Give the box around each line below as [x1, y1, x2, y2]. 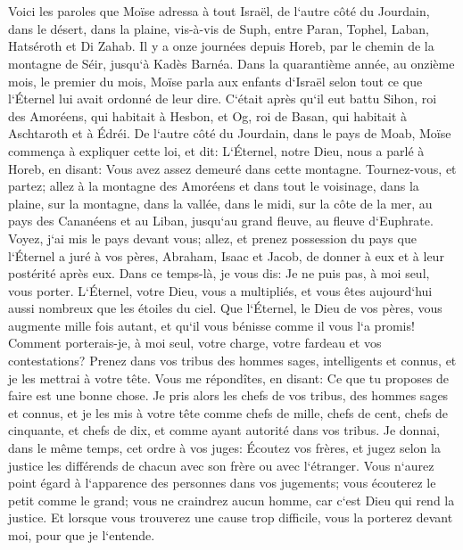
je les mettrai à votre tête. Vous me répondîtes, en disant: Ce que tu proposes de [8, 368, 450, 387]
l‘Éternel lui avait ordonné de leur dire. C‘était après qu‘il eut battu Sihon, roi [8, 89, 437, 108]
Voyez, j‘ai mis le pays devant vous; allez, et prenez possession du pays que [8, 228, 417, 247]
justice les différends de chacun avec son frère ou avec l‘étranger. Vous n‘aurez [8, 456, 434, 474]
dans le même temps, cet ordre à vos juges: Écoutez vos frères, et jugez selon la [8, 439, 441, 457]
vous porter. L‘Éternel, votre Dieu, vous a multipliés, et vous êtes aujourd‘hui [8, 281, 433, 300]
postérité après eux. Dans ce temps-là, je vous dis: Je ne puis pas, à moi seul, [8, 264, 430, 283]
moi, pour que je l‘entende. [8, 526, 155, 544]
